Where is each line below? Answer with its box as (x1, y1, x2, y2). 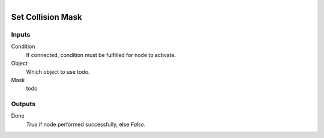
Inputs (11, 30, 31, 38)
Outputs (11, 100, 36, 108)
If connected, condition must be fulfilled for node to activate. (26, 51, 176, 58)
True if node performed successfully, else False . (26, 121, 146, 128)
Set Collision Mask (11, 12, 82, 22)
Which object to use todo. (26, 68, 90, 75)
